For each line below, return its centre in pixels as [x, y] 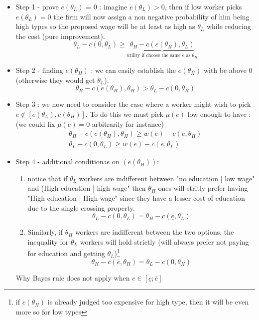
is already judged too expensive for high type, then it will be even [148, 302]
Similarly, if [45, 232]
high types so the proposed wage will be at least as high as [105, 26]
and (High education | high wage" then [87, 188]
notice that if [48, 178]
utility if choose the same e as [159, 56]
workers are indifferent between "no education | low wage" [167, 178]
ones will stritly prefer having [203, 188]
